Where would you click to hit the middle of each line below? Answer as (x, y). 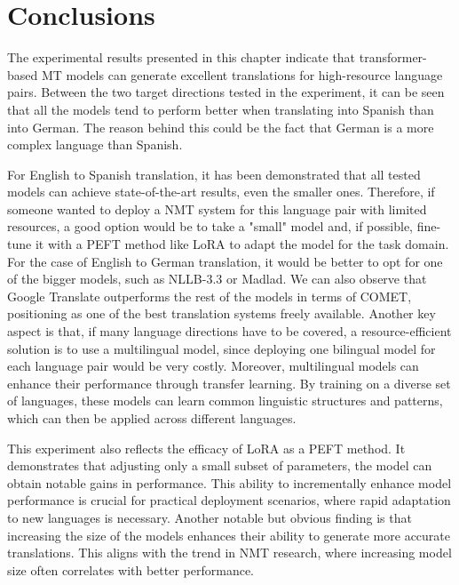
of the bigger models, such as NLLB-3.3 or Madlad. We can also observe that (217, 279)
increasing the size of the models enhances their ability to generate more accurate (229, 535)
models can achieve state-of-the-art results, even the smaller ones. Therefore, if (221, 192)
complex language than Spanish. (95, 144)
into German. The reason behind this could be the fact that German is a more (221, 127)
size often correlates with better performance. (131, 569)
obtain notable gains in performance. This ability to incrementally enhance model (229, 482)
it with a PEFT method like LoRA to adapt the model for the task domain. (242, 244)
